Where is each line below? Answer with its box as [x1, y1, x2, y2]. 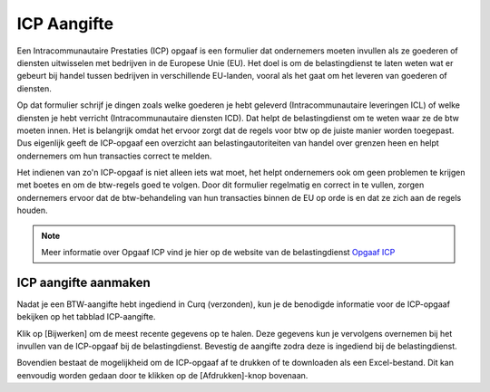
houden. [16, 205, 48, 216]
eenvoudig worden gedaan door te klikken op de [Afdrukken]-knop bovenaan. [16, 369, 309, 380]
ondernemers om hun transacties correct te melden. [16, 150, 212, 161]
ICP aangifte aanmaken [16, 274, 152, 290]
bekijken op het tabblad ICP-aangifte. [16, 311, 156, 322]
